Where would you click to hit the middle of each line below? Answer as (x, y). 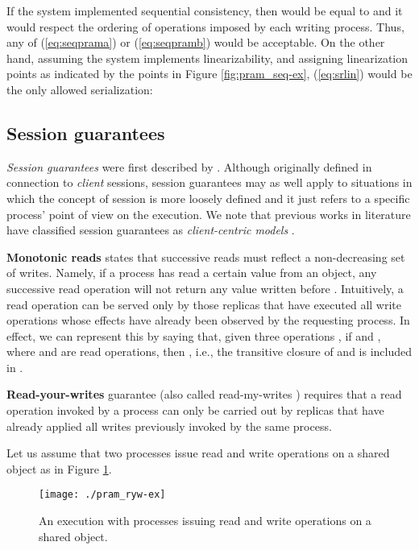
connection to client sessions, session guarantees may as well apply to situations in (209, 182)
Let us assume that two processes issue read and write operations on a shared (198, 453)
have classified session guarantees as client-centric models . (151, 230)
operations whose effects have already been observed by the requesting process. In (208, 320)
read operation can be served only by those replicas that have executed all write (204, 304)
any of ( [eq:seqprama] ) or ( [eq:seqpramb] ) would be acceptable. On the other (196, 42)
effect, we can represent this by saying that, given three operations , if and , (194, 335)
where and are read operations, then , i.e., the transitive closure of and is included (209, 352)
